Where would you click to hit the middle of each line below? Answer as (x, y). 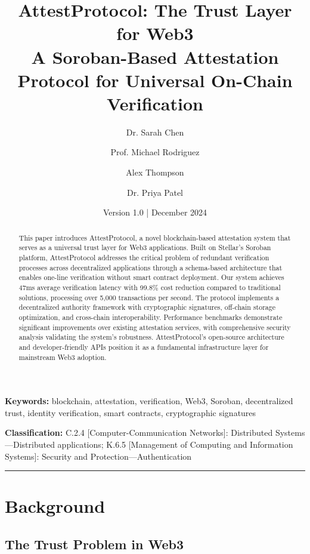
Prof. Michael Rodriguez (155, 152)
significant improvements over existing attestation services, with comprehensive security (155, 327)
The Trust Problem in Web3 (94, 544)
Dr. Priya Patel (155, 192)
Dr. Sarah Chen (155, 132)
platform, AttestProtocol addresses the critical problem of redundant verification (144, 257)
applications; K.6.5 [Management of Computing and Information (175, 444)
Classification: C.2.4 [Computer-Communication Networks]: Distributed (139, 433)
